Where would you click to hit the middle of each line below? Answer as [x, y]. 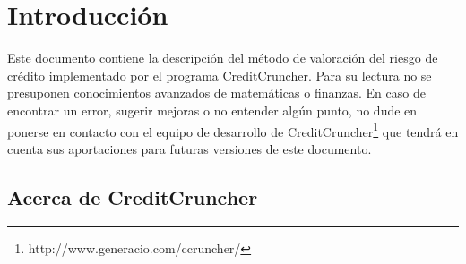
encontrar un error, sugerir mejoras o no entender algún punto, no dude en [212, 110]
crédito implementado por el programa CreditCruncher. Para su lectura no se [220, 75]
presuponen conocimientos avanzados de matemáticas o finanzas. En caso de [216, 93]
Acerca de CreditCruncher [133, 196]
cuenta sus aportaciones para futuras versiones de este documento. [190, 148]
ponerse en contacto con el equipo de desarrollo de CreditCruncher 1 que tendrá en [233, 130]
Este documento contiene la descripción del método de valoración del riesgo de [223, 58]
